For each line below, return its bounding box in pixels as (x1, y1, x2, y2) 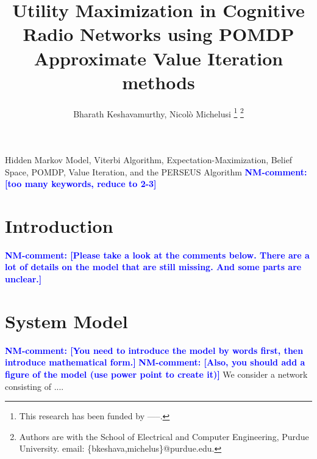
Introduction (5, 213, 113, 238)
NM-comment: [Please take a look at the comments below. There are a (5, 248, 310, 261)
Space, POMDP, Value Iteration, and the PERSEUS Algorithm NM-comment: (5, 165, 307, 178)
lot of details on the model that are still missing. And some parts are (5, 260, 302, 273)
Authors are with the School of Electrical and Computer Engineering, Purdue (19, 430, 309, 442)
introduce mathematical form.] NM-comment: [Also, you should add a (5, 356, 305, 369)
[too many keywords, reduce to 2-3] (5, 177, 157, 190)
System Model (5, 308, 128, 333)
